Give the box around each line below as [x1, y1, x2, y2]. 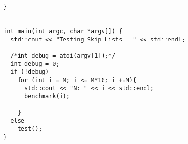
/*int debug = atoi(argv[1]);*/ [10, 52, 116, 59]
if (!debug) [10, 68, 49, 76]
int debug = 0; [10, 60, 60, 67]
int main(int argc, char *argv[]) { [3, 27, 123, 35]
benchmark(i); [24, 93, 70, 100]
